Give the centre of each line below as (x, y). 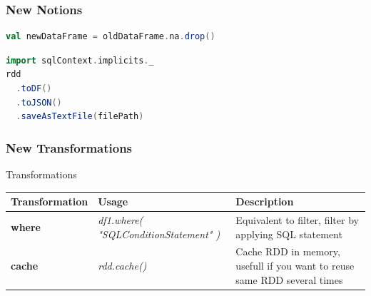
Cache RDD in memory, (288, 251)
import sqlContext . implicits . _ (80, 60)
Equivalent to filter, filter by (297, 219)
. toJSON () (39, 102)
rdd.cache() (122, 265)
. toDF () (34, 88)
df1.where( (121, 219)
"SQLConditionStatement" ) (159, 234)
